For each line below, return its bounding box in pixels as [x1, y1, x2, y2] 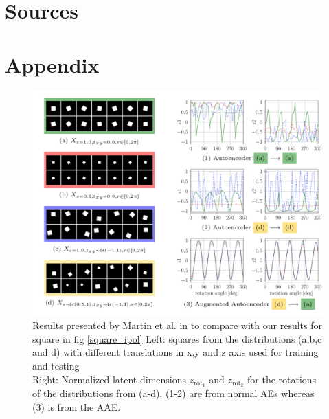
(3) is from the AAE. [32, 400, 121, 414]
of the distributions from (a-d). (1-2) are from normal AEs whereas [32, 386, 315, 400]
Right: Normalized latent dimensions [32, 372, 186, 386]
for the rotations [247, 372, 317, 386]
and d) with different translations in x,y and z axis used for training [32, 345, 319, 359]
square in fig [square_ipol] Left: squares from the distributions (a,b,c [32, 331, 322, 346]
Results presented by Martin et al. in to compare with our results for [32, 318, 322, 332]
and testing [32, 358, 80, 372]
